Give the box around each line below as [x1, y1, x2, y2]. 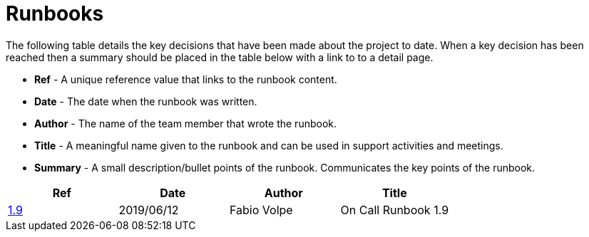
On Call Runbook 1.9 [340, 202, 449, 217]
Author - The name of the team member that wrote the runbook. [34, 117, 337, 130]
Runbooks [6, 1, 104, 26]
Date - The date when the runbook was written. [34, 95, 257, 107]
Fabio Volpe [230, 202, 293, 217]
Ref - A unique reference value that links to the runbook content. [34, 73, 337, 85]
